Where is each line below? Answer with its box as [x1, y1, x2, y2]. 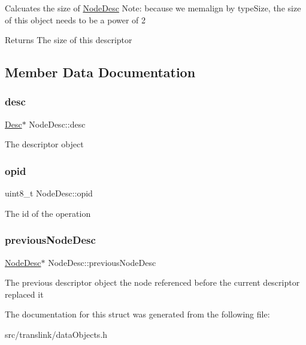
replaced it [5, 287, 44, 300]
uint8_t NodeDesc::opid [5, 187, 93, 199]
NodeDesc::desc [29, 117, 86, 130]
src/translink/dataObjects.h [5, 328, 108, 340]
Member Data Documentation [5, 63, 196, 81]
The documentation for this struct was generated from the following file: [5, 308, 270, 320]
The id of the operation [5, 207, 91, 219]
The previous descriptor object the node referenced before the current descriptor [5, 276, 300, 289]
